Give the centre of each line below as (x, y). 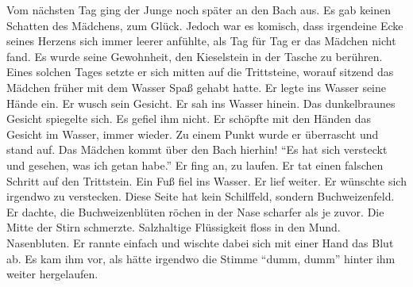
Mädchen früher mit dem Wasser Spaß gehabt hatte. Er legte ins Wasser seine (197, 87)
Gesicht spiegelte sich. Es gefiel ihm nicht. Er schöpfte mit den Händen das (189, 119)
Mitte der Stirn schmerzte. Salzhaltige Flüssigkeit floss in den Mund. (174, 227)
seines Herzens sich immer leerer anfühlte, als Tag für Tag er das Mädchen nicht (201, 41)
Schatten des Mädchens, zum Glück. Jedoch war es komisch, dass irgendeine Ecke (205, 25)
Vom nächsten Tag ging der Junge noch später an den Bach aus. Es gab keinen (199, 10)
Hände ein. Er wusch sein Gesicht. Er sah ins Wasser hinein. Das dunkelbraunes (201, 103)
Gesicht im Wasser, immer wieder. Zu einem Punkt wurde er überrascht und (193, 134)
